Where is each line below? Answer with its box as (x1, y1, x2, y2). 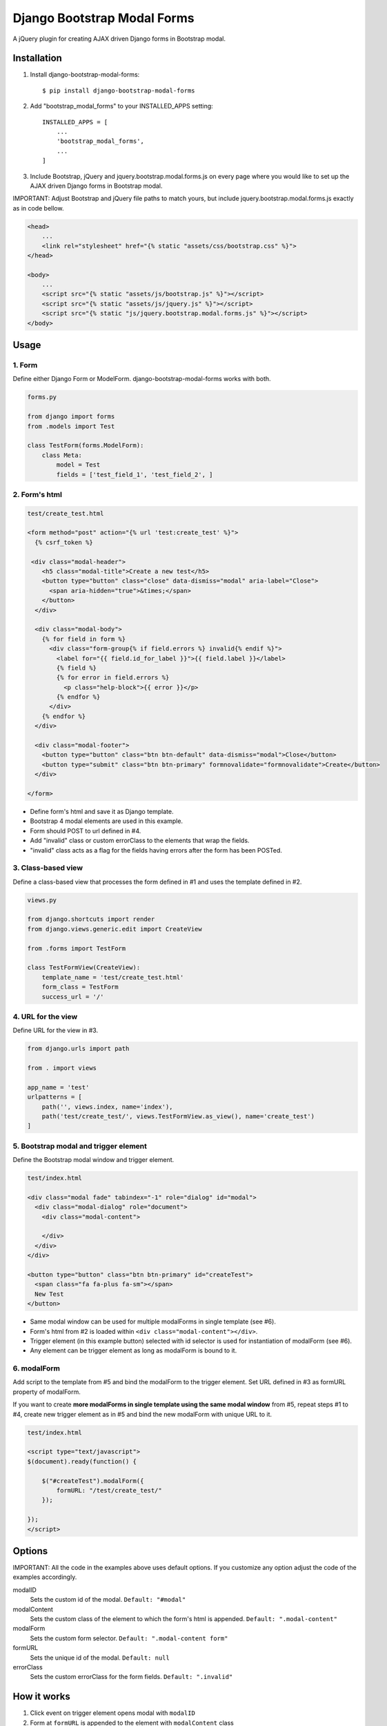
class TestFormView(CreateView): (27, 964, 141, 971)
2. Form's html (12, 489, 62, 499)
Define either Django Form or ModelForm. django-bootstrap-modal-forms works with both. (12, 375, 272, 383)
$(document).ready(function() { (27, 1457, 137, 1465)
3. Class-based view (12, 863, 83, 873)
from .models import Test (27, 422, 115, 430)
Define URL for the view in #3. (12, 1026, 99, 1035)
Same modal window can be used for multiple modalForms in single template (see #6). (30, 1317, 276, 1326)
